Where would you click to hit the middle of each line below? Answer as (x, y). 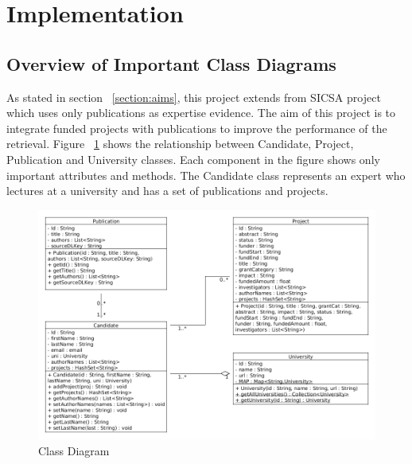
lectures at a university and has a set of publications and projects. (167, 191)
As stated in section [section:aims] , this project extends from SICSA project (194, 97)
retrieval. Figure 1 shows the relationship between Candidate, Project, (180, 144)
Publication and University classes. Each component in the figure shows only (193, 159)
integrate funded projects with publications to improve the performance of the (197, 128)
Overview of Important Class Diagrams (171, 63)
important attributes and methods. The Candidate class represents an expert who (206, 175)
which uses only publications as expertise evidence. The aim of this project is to (201, 113)
